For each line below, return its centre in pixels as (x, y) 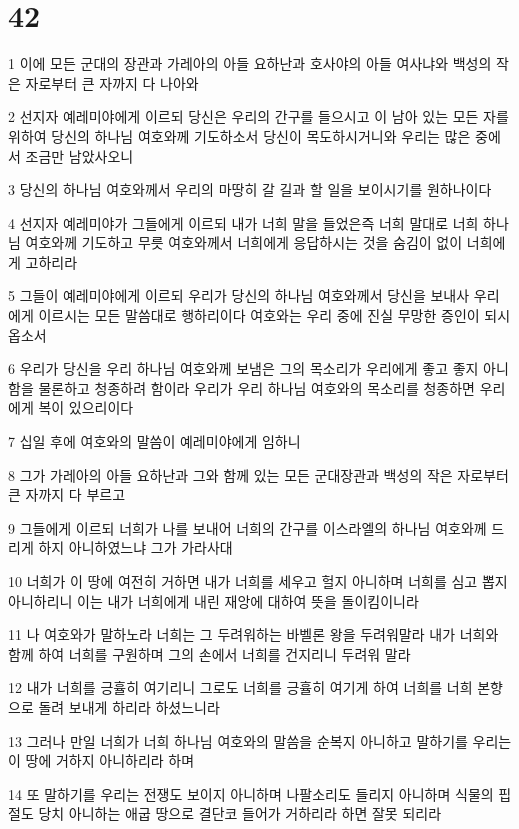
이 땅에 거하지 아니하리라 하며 (101, 760)
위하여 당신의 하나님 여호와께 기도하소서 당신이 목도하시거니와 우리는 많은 (239, 135)
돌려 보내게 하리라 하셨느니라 (129, 706)
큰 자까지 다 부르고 (67, 494)
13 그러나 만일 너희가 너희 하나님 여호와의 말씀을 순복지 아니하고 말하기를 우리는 (260, 740)
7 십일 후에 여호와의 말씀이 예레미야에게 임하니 (154, 441)
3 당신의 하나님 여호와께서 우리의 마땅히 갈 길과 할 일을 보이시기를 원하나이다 (250, 189)
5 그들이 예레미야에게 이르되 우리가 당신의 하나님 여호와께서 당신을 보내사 (239, 295)
